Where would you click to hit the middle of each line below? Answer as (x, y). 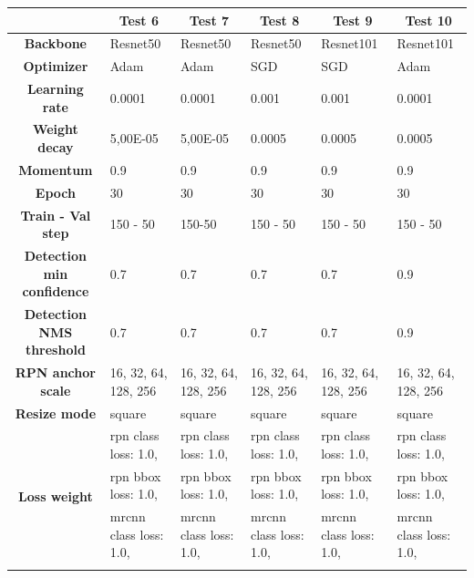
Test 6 (139, 20)
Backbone (55, 43)
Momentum (56, 169)
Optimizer (56, 66)
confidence (56, 291)
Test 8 (279, 20)
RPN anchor (55, 372)
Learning (55, 89)
